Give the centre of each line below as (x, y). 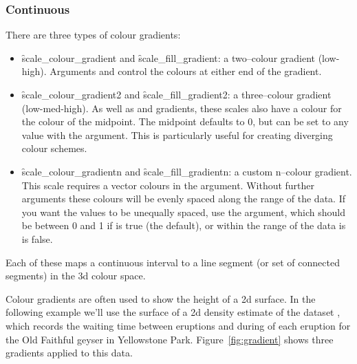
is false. (37, 238)
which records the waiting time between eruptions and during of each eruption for (178, 325)
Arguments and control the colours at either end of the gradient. (186, 71)
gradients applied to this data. (69, 353)
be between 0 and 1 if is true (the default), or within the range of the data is (184, 225)
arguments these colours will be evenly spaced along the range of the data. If (183, 199)
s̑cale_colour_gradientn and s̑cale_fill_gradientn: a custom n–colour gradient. (187, 171)
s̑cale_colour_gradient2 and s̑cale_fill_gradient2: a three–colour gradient (176, 94)
